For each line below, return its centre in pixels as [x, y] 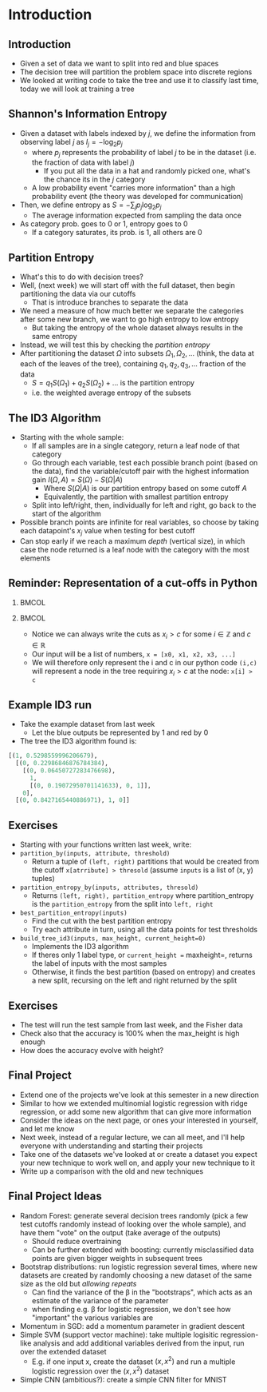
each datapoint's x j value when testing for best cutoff [107, 532]
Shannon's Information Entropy [88, 114]
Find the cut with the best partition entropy [102, 921]
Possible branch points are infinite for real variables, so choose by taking [139, 522]
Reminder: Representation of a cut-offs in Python [133, 583]
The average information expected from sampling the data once [136, 215]
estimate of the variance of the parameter [100, 1300]
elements [35, 558]
